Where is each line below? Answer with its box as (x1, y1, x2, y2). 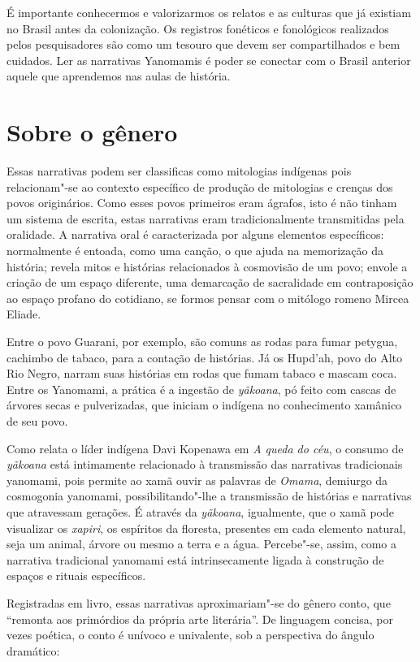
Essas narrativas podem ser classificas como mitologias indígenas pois (6, 162, 352, 180)
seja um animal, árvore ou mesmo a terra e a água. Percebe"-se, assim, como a (6, 535, 396, 552)
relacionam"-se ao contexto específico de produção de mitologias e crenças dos (6, 178, 393, 195)
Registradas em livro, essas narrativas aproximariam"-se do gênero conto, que (6, 594, 391, 611)
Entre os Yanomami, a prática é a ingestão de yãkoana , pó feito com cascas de (6, 380, 396, 397)
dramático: (6, 642, 60, 659)
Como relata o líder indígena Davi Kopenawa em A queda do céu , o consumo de (6, 439, 404, 456)
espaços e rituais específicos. (6, 567, 146, 584)
